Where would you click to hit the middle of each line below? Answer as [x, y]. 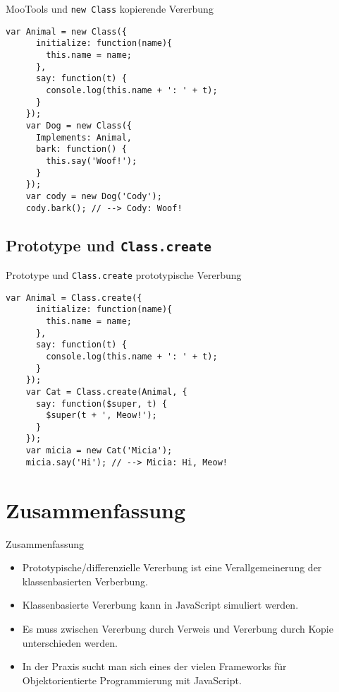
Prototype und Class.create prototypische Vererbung [124, 274]
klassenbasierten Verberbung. [85, 581]
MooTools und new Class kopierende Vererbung [110, 8]
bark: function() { [81, 149]
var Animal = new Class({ [66, 31]
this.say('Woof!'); [92, 161]
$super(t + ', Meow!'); [101, 416]
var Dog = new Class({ [79, 125]
